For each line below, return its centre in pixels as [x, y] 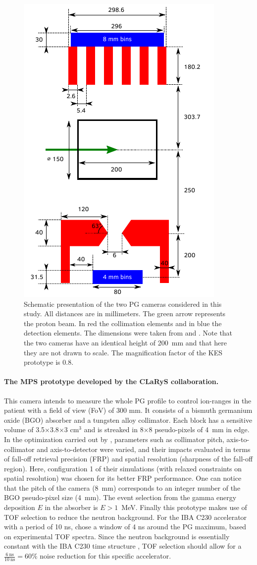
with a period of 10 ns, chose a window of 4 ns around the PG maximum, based [125, 527]
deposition [20, 507]
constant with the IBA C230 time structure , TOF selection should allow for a [123, 546]
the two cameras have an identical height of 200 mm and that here [126, 342]
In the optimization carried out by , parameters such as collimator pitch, [114, 439]
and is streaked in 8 [114, 429]
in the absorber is [71, 507]
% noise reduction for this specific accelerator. [101, 556]
